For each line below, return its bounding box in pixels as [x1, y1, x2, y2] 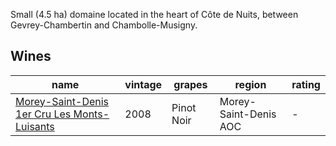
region [234, 77, 267, 91]
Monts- [73, 107, 110, 121]
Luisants [15, 119, 55, 133]
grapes [173, 77, 208, 91]
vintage [124, 77, 163, 91]
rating [291, 77, 321, 91]
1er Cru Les [15, 107, 72, 121]
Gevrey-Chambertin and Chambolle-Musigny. [10, 19, 198, 31]
